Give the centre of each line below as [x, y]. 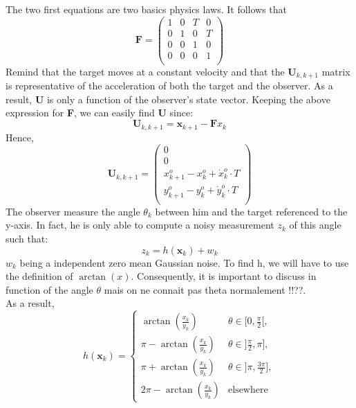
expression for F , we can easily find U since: [100, 113]
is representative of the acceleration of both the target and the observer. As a [169, 86]
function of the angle [49, 289]
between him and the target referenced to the [251, 211]
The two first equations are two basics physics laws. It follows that [147, 9]
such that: [27, 238]
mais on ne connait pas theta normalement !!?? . [205, 289]
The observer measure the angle [73, 211]
